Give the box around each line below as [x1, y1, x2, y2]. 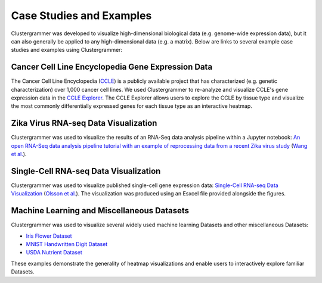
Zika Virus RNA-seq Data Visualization [11, 118, 157, 128]
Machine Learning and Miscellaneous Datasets [11, 206, 190, 216]
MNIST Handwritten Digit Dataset [26, 241, 108, 248]
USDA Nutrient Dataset [26, 249, 83, 256]
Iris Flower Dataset [26, 232, 72, 240]
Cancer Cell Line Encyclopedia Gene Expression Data [11, 62, 213, 72]
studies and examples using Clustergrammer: [11, 46, 122, 54]
